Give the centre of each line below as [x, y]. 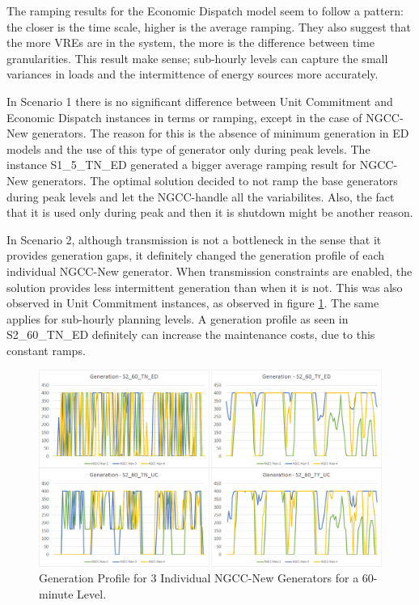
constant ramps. [46, 350]
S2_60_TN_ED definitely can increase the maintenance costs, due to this [191, 334]
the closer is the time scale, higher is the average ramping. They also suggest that [209, 26]
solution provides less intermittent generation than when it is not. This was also [205, 287]
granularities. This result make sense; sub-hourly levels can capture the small [197, 58]
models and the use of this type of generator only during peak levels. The [188, 148]
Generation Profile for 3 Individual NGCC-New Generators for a [199, 578]
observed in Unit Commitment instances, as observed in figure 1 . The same [193, 303]
